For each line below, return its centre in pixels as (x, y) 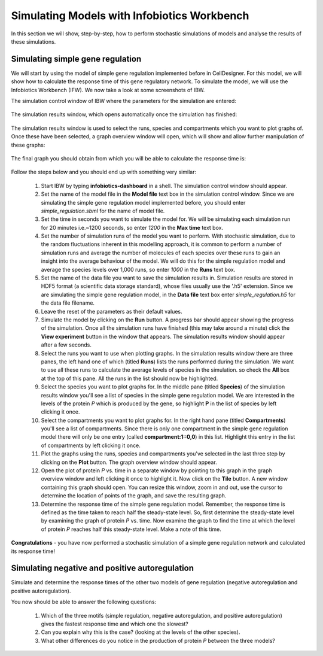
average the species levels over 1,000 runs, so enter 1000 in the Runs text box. (138, 269)
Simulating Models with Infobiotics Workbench (130, 16)
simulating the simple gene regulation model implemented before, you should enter (143, 202)
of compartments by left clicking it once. (91, 445)
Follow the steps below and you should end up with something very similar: (104, 172)
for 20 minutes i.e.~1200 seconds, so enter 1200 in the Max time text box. (132, 227)
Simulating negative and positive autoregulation (103, 568)
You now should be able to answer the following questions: (84, 602)
